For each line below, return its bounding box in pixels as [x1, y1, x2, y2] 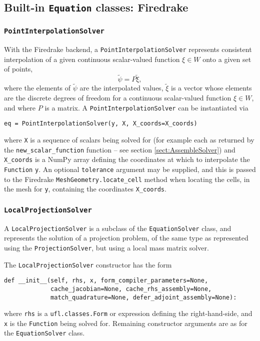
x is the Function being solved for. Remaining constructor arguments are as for [4, 317, 247, 328]
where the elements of [4, 82, 71, 93]
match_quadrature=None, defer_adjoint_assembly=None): [50, 293, 237, 301]
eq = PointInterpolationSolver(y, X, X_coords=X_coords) [4, 120, 197, 127]
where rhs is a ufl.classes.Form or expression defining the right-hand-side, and [4, 308, 252, 318]
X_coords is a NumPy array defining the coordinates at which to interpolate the [4, 154, 250, 164]
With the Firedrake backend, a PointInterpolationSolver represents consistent [4, 44, 252, 54]
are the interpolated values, [79, 82, 163, 93]
